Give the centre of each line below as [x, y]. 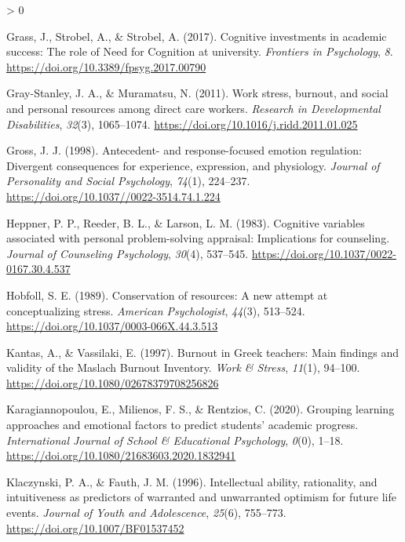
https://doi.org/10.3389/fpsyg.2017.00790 [106, 66]
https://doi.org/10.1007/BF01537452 [95, 527]
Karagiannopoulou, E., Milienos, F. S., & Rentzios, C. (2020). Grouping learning [201, 409]
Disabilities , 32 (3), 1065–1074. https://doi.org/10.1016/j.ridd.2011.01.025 [182, 124]
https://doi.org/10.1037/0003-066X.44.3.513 [112, 326]
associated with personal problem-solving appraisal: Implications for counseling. [198, 238]
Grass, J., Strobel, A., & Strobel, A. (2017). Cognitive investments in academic [197, 36]
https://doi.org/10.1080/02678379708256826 [113, 382]
